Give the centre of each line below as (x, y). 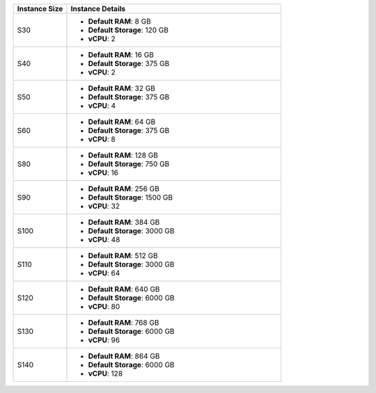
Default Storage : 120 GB (128, 30)
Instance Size (40, 9)
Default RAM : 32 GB (122, 88)
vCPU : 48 (104, 240)
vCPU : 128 (105, 374)
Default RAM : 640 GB (124, 289)
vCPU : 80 (104, 306)
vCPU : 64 (104, 273)
